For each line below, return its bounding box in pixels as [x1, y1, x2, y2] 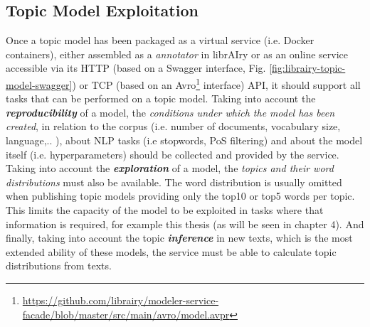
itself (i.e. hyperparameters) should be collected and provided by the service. [6, 146, 339, 161]
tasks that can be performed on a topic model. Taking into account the [6, 91, 316, 106]
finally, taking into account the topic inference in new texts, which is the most [6, 230, 353, 245]
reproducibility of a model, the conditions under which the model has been [6, 104, 335, 119]
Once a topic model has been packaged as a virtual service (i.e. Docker [6, 33, 314, 48]
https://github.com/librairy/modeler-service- [22, 292, 219, 307]
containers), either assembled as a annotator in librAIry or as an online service [6, 46, 349, 61]
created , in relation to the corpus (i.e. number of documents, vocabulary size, [6, 119, 341, 134]
